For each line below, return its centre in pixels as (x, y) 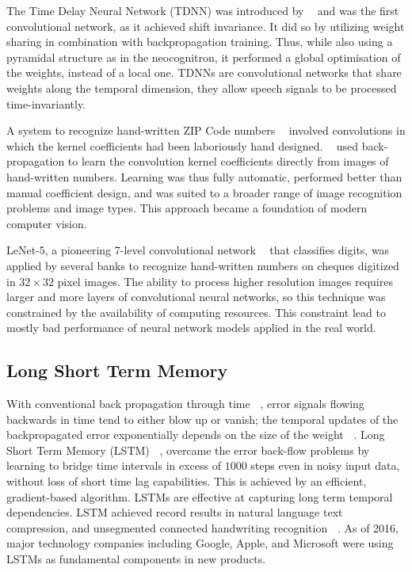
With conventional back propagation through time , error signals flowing (185, 404)
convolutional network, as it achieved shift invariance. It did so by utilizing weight (206, 26)
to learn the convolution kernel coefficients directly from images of (228, 161)
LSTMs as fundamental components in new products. (136, 559)
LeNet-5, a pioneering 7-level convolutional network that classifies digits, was (198, 250)
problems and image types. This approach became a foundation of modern (187, 208)
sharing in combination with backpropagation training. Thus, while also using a (200, 42)
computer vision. (47, 223)
